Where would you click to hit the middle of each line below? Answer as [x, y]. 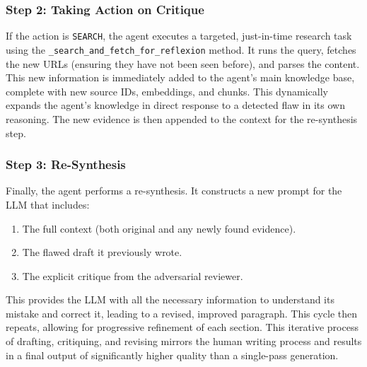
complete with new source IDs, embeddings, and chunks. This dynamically [167, 91]
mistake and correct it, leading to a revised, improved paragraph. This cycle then [182, 313]
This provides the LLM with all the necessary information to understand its [170, 299]
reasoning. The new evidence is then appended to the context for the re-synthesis [182, 118]
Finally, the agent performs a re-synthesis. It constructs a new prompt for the [174, 191]
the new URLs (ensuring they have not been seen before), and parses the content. [183, 63]
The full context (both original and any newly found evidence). [159, 228]
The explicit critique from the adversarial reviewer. [133, 275]
